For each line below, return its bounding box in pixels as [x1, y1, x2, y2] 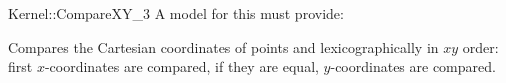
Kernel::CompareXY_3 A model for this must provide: [8, 3, 344, 23]
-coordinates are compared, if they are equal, [44, 56, 319, 77]
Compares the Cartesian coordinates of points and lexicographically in [8, 36, 439, 57]
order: [462, 36, 499, 57]
